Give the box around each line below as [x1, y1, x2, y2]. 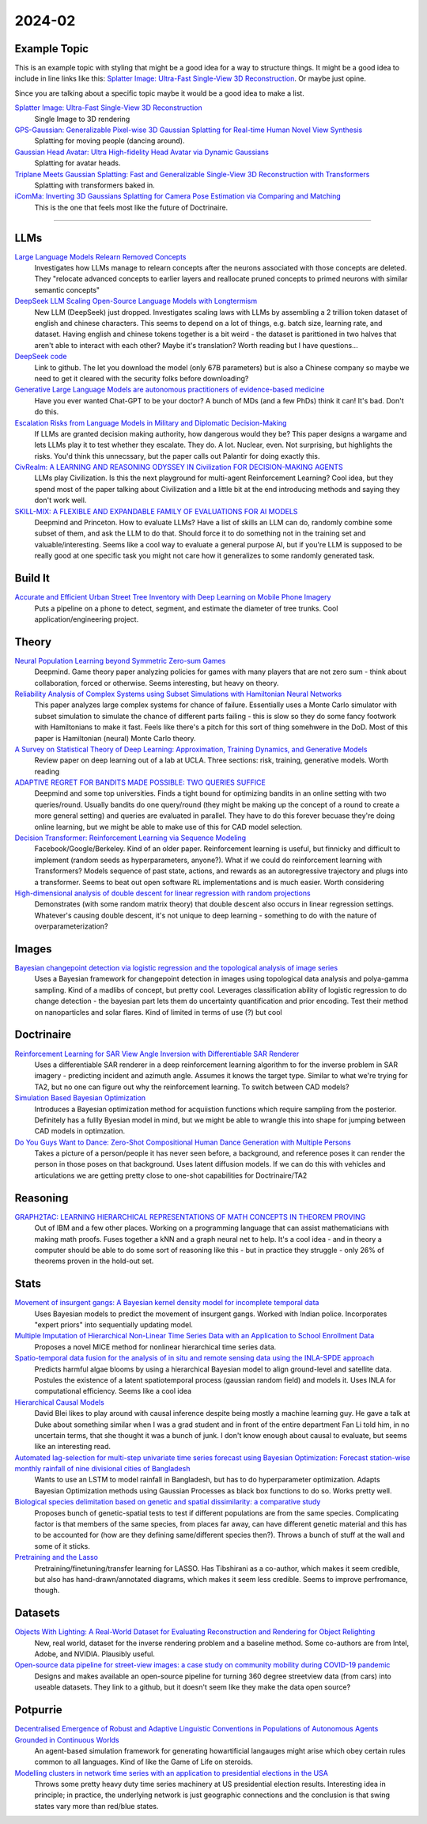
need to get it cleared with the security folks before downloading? [34, 373, 249, 383]
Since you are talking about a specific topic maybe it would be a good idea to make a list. [14, 88, 304, 98]
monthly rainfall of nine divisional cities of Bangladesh [14, 1464, 191, 1474]
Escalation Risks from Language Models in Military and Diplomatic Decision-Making [14, 418, 287, 427]
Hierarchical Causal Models [14, 1397, 104, 1407]
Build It [14, 572, 51, 585]
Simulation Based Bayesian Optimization [14, 1093, 146, 1103]
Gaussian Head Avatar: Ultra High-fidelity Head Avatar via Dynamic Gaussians [14, 147, 269, 157]
